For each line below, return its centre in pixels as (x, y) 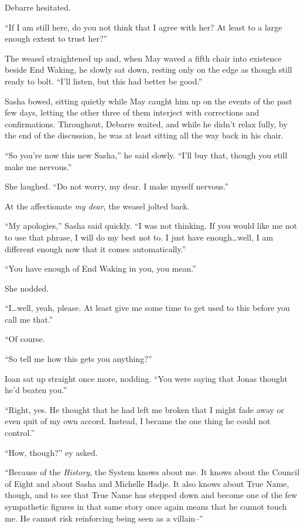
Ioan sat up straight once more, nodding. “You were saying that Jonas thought (146, 378)
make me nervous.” (38, 166)
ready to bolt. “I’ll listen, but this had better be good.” (104, 81)
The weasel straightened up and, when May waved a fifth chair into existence (143, 58)
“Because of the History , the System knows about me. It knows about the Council (152, 472)
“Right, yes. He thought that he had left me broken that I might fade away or (145, 409)
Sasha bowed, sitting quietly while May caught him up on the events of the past (148, 101)
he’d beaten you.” (36, 390)
